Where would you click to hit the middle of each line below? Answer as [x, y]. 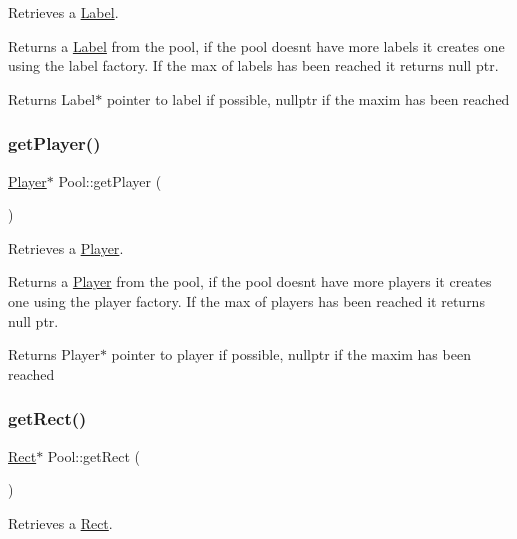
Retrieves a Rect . [60, 522]
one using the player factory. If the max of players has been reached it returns [246, 300]
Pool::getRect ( [94, 455]
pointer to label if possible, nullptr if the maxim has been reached [308, 98]
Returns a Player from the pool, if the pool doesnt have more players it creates [250, 281]
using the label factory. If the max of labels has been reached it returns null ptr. [253, 65]
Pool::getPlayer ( [110, 180]
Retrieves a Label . [63, 12]
